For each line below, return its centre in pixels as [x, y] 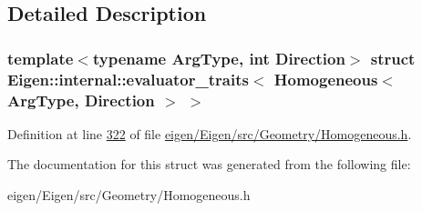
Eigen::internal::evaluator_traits [128, 79]
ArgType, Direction [81, 100]
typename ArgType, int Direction [219, 58]
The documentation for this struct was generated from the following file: [209, 164]
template [41, 58]
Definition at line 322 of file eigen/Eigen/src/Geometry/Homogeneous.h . [210, 133]
